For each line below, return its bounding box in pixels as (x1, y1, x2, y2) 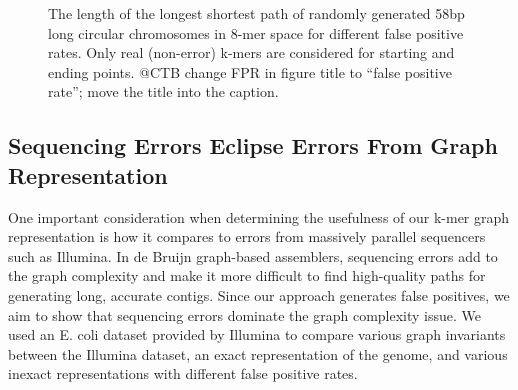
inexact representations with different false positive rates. (8, 363, 358, 384)
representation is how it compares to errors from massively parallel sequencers (8, 226, 486, 247)
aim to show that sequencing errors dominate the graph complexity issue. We (8, 304, 482, 325)
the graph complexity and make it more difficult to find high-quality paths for (8, 265, 486, 286)
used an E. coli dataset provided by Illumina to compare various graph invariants (8, 324, 506, 345)
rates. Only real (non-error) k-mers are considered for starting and (48, 42, 455, 63)
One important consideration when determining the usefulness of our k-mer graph (8, 206, 510, 227)
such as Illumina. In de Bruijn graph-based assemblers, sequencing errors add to (8, 245, 498, 266)
